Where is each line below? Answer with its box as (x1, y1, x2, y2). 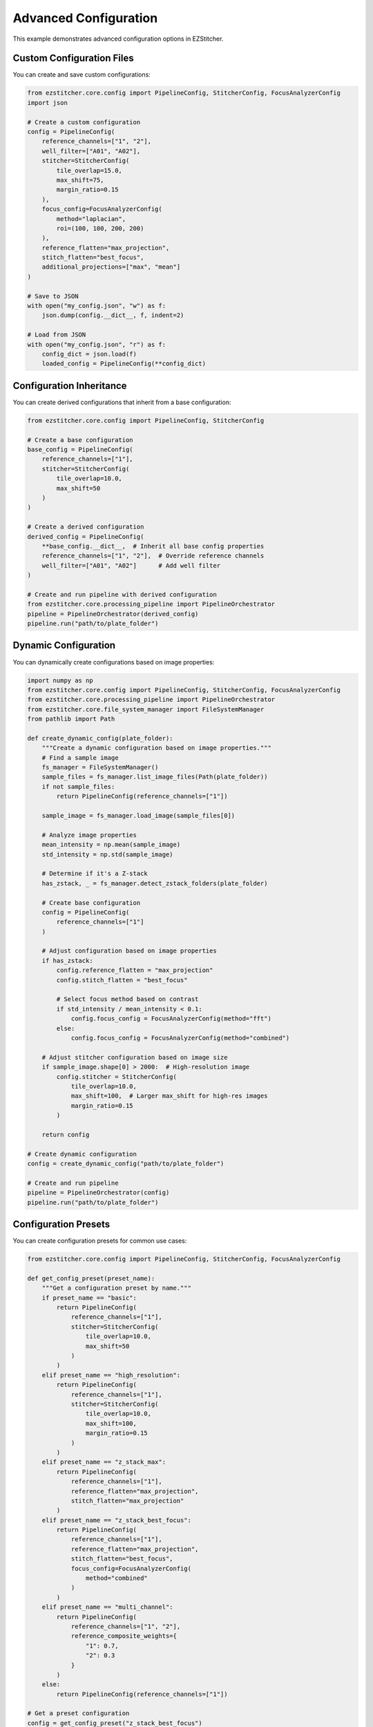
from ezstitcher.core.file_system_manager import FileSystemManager (27, 705, 265, 713)
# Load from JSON (27, 331, 86, 338)
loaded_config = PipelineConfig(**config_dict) (41, 360, 207, 368)
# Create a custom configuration (27, 118, 141, 126)
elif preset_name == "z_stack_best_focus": (41, 1516, 191, 1524)
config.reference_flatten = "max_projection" (56, 966, 213, 974)
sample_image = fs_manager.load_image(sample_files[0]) (41, 812, 236, 820)
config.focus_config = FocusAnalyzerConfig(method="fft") (70, 1015, 272, 1022)
